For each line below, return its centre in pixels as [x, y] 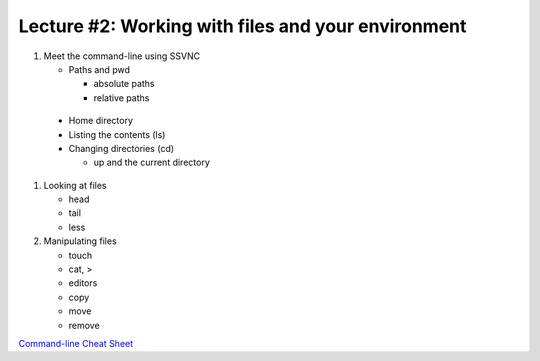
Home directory [101, 121]
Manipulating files [80, 241]
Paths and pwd [99, 69]
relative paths [121, 97]
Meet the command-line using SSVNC [121, 56]
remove [84, 325]
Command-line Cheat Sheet [76, 343]
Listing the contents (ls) [117, 134]
